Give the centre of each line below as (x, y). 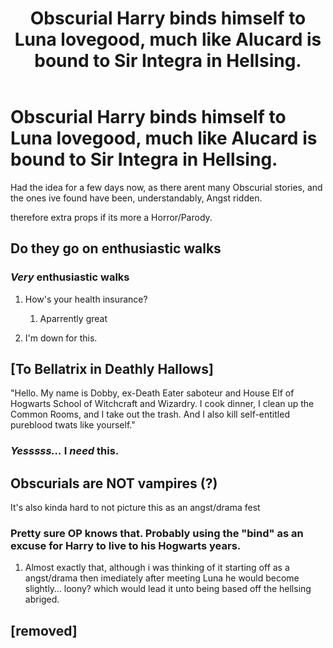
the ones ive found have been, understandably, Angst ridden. (136, 198)
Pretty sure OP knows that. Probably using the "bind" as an (157, 534)
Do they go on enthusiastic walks (116, 248)
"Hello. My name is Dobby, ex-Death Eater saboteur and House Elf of (152, 393)
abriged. (42, 599)
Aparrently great (73, 318)
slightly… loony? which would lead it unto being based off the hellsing (168, 589)
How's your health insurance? (86, 299)
